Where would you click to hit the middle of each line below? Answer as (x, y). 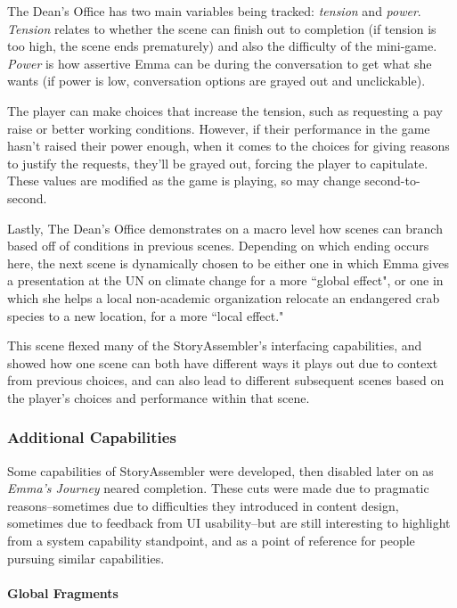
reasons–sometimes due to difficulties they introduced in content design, (203, 505)
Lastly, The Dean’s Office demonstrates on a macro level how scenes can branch (225, 228)
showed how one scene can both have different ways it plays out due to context (223, 362)
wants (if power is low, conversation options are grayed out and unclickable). (216, 81)
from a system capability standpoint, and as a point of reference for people (211, 541)
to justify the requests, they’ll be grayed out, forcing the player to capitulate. (218, 163)
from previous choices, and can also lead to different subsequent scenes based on (226, 380)
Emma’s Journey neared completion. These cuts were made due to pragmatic (218, 488)
